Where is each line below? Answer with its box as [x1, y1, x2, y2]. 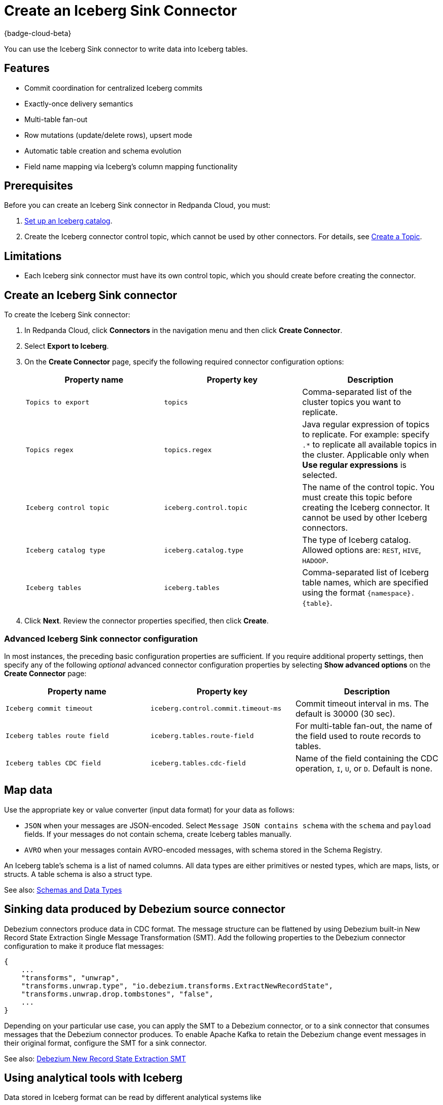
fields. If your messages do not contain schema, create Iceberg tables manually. [24, 829, 291, 838]
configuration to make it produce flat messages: [4, 941, 164, 950]
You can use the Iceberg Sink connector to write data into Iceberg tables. [4, 44, 248, 53]
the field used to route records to [295, 730, 421, 741]
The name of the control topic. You [302, 482, 435, 493]
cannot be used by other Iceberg [302, 512, 427, 523]
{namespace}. [367, 590, 415, 598]
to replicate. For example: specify [302, 429, 430, 440]
